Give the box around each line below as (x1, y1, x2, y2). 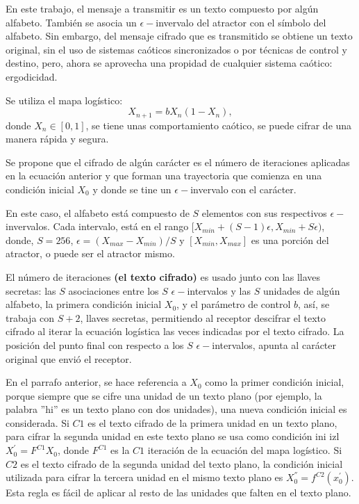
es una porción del (251, 232, 329, 247)
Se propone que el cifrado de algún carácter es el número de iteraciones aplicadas (6, 154, 350, 169)
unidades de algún (262, 283, 340, 298)
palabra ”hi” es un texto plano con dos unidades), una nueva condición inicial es (6, 402, 347, 416)
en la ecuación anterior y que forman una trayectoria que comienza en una (6, 168, 322, 183)
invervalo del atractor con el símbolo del (156, 15, 326, 29)
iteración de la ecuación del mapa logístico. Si (147, 443, 342, 457)
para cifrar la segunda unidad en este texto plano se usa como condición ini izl (6, 429, 340, 444)
